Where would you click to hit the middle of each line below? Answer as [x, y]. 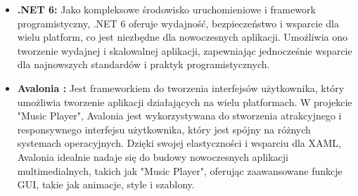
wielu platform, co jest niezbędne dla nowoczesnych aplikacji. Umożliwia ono [182, 37]
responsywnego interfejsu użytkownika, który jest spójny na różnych [164, 129]
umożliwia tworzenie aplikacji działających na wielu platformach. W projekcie [185, 102]
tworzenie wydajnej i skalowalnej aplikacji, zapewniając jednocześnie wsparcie [185, 50]
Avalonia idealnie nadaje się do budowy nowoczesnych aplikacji [153, 156]
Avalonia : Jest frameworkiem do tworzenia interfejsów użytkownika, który [181, 87]
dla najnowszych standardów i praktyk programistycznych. [143, 64]
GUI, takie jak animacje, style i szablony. [106, 184]
